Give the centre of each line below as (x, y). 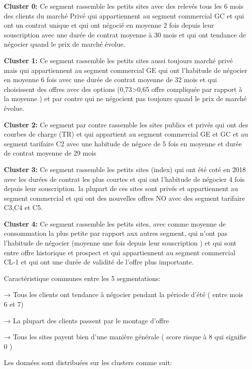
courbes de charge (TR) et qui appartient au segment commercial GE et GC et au (126, 134)
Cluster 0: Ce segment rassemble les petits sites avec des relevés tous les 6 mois (124, 6)
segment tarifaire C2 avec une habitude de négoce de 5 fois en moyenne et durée (123, 143)
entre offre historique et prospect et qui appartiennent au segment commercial (120, 252)
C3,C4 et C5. (24, 207)
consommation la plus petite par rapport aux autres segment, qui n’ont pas (116, 233)
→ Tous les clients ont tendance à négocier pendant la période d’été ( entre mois (124, 294)
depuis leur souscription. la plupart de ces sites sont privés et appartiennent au (121, 188)
